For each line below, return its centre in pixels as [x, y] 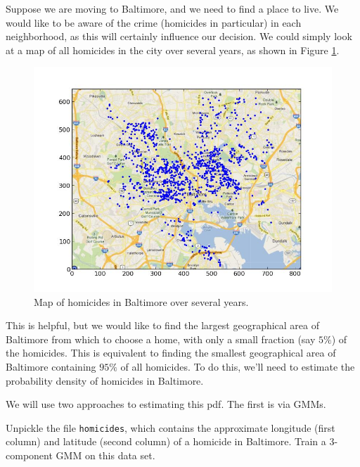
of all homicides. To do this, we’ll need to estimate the [238, 366]
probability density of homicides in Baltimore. [105, 380]
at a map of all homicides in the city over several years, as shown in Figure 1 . [173, 50]
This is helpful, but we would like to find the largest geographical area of [163, 325]
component [29, 455]
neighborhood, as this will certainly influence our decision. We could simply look [179, 36]
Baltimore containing [51, 366]
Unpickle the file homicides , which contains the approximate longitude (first [171, 427]
